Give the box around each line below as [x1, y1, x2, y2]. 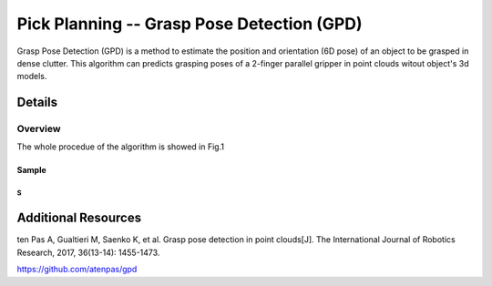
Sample [16, 165, 47, 176]
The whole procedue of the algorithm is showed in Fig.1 [16, 141, 225, 152]
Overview [16, 123, 61, 136]
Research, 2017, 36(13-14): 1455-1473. [16, 247, 160, 258]
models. [16, 71, 47, 82]
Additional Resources [16, 210, 141, 226]
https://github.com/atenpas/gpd [16, 264, 138, 275]
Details [16, 95, 58, 110]
